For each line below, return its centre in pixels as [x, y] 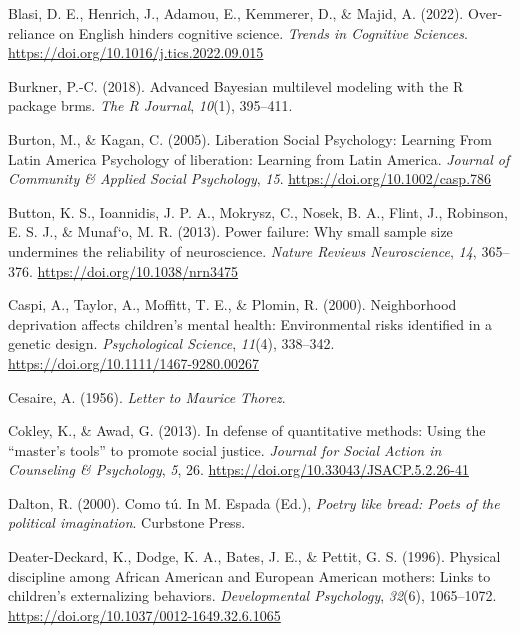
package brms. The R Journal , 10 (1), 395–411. [150, 105]
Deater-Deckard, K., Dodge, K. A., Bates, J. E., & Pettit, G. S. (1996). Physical [254, 556]
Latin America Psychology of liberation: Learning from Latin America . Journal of [259, 158]
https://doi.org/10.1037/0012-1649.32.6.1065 [144, 614]
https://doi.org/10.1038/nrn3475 [138, 270]
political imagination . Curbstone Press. [127, 522]
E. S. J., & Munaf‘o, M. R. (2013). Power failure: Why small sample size [230, 231]
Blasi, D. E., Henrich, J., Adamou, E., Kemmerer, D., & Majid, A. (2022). [236, 13]
